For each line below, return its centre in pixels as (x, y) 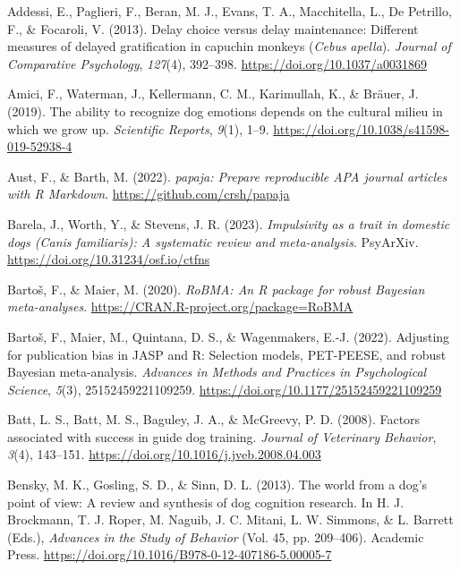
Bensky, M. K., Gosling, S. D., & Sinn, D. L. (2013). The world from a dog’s (217, 485)
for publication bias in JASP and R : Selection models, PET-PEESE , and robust (227, 354)
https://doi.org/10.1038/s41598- (361, 128)
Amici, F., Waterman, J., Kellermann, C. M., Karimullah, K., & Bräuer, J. (213, 94)
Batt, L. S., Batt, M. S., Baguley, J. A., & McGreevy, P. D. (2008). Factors (214, 419)
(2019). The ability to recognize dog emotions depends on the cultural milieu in (225, 111)
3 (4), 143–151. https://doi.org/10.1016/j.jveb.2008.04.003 (164, 454)
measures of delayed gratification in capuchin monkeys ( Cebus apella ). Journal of (229, 46)
